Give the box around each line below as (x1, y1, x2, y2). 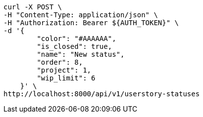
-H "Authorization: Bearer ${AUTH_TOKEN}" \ (3, 19, 179, 27)
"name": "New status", (37, 50, 125, 58)
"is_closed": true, (37, 42, 112, 50)
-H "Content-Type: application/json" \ (3, 11, 158, 19)
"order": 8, (37, 58, 83, 66)
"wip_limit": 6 (37, 74, 96, 82)
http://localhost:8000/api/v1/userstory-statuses (3, 90, 200, 98)
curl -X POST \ (3, 3, 62, 11)
